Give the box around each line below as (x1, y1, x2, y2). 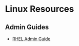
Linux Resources (5, 3, 74, 15)
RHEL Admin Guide (12, 36, 51, 42)
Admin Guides (5, 23, 49, 31)
